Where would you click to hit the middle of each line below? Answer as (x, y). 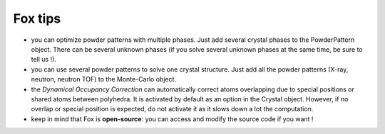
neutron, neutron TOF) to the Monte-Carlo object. (104, 79)
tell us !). (44, 60)
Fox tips (37, 18)
